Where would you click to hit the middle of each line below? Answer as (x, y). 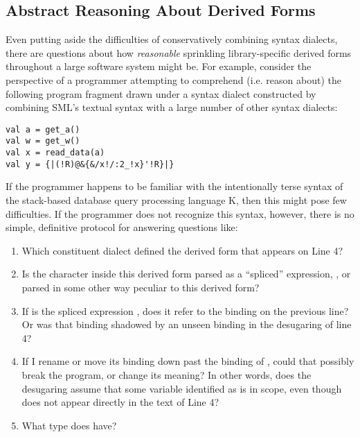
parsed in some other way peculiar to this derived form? (141, 287)
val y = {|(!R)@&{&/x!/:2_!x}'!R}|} (90, 164)
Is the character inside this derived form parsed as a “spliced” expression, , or (186, 274)
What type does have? (69, 425)
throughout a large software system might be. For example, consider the (159, 66)
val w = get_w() (43, 141)
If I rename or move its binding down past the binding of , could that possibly (188, 361)
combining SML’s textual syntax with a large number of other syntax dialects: (172, 107)
